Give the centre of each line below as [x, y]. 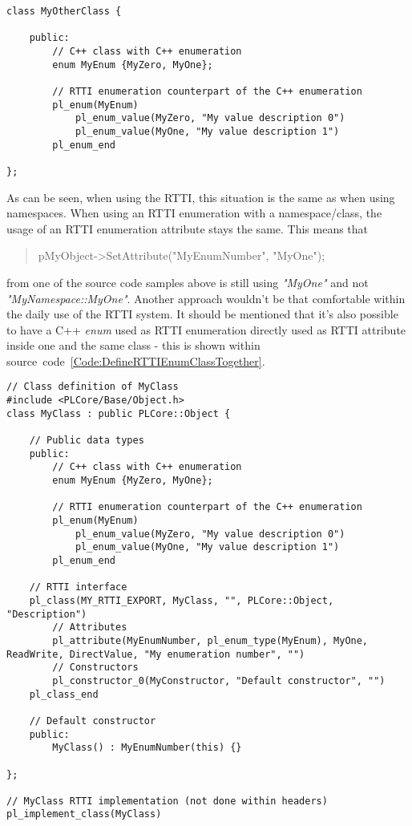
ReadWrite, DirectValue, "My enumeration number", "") [156, 654]
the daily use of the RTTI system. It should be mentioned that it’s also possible [202, 314]
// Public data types [87, 441]
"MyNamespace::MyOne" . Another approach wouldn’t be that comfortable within [206, 298]
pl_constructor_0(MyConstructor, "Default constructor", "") [219, 680]
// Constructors [95, 668]
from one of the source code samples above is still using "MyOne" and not [188, 282]
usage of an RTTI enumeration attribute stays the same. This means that [188, 228]
